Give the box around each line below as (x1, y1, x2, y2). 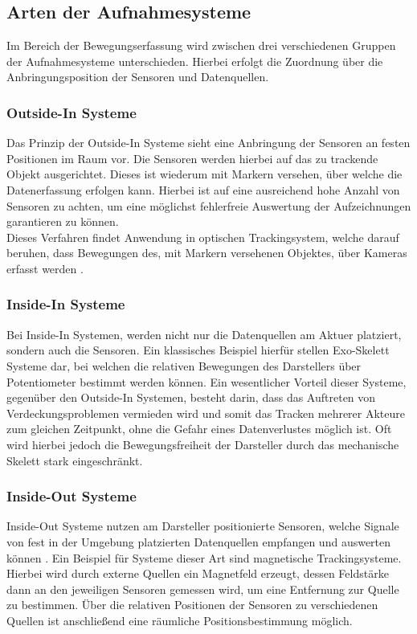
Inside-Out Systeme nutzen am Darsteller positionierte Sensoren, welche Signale (6, 517, 399, 534)
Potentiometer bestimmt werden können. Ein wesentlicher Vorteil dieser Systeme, (6, 373, 407, 390)
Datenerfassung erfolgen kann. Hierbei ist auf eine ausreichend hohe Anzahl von (6, 181, 400, 198)
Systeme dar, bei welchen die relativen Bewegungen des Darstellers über (6, 357, 362, 374)
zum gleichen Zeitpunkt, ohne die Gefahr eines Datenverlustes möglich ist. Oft (6, 420, 392, 437)
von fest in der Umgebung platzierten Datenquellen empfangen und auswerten (6, 533, 391, 550)
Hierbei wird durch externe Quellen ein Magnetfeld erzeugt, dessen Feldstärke (6, 565, 389, 582)
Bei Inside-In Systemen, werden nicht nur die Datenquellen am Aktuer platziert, (6, 325, 402, 342)
